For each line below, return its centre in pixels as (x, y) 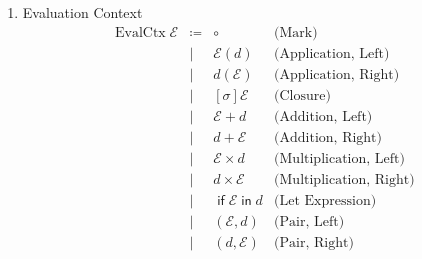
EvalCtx (140, 32)
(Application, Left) (332, 53)
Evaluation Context (82, 12)
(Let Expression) (325, 200)
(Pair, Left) (309, 221)
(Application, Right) (337, 74)
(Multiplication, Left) (339, 158)
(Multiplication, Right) (344, 179)
